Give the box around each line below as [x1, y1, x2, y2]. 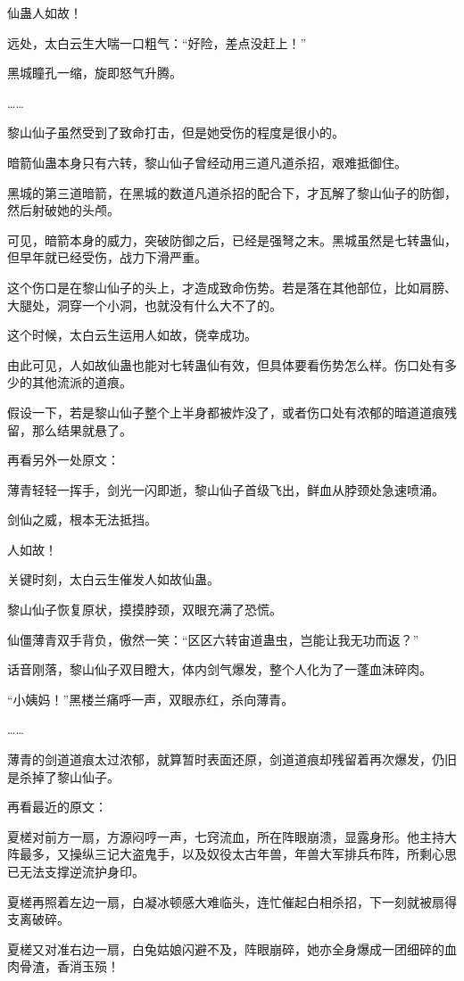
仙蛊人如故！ [7, 4, 82, 21]
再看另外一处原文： [7, 450, 120, 469]
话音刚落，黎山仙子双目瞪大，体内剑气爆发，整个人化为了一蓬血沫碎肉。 [7, 660, 432, 679]
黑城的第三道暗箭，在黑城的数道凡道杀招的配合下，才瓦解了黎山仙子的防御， [7, 183, 457, 202]
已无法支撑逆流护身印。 [7, 862, 145, 880]
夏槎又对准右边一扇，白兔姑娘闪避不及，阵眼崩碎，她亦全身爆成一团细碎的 [7, 939, 444, 958]
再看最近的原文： [7, 797, 107, 816]
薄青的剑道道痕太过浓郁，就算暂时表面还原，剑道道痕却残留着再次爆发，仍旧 [7, 750, 457, 769]
